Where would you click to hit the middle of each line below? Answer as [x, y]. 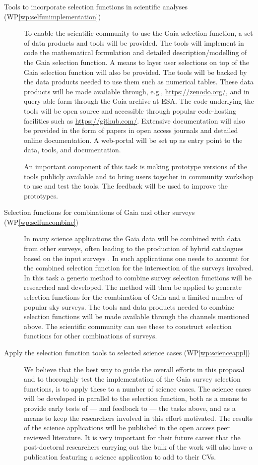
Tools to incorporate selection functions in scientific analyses [96, 6]
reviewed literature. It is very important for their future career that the [132, 437]
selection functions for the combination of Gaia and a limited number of [133, 297]
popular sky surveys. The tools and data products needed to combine [129, 306]
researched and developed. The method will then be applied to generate [133, 287]
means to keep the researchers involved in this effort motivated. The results [138, 418]
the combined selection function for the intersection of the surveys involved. [139, 268]
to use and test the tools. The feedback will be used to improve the [126, 186]
